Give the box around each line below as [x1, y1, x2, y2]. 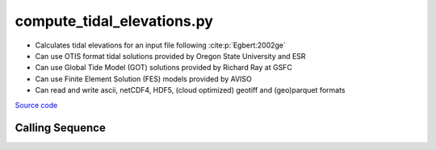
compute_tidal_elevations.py [15, 12, 214, 30]
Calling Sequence [15, 121, 107, 135]
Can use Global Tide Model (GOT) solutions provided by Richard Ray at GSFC [35, 63, 292, 73]
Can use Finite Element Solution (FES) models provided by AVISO [35, 73, 252, 84]
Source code [15, 100, 58, 110]
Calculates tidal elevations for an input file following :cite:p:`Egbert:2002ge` [35, 40, 287, 50]
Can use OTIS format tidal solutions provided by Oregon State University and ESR [35, 51, 306, 60]
